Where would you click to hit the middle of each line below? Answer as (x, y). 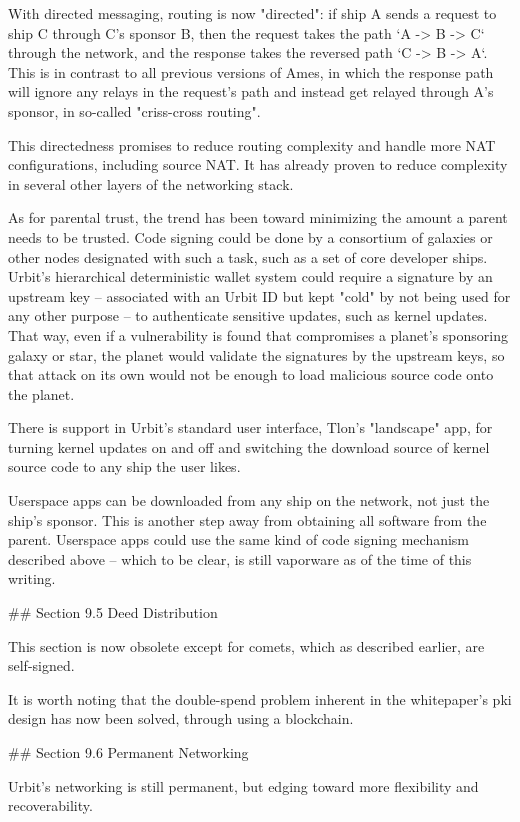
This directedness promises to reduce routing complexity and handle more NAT (252, 144)
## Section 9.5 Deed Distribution (113, 612)
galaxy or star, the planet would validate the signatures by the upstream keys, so (256, 354)
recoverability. (50, 805)
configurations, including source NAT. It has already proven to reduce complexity (258, 164)
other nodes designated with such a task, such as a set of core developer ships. (248, 256)
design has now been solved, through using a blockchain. (181, 718)
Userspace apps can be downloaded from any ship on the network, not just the (249, 500)
